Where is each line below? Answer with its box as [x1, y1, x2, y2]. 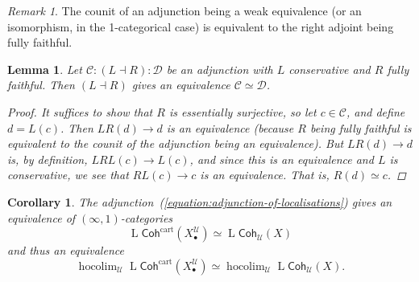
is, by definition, [7, 150, 88, 167]
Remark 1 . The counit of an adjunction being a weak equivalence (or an [7, 2, 362, 18]
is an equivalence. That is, [200, 166, 330, 183]
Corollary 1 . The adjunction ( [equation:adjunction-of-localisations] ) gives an [7, 193, 392, 210]
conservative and [288, 60, 371, 77]
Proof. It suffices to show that [7, 103, 153, 120]
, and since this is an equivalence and [189, 150, 374, 167]
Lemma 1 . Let [7, 60, 82, 77]
